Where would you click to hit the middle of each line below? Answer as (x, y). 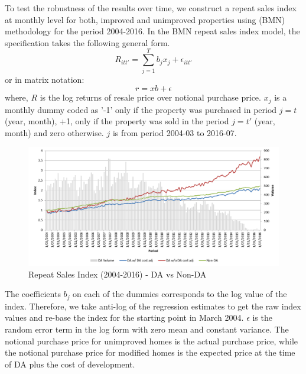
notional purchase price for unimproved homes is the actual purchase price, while (151, 341)
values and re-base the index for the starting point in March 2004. (124, 317)
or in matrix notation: (45, 79)
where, (17, 97)
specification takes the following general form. (87, 42)
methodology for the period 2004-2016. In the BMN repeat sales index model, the (152, 31)
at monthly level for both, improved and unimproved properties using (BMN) (145, 19)
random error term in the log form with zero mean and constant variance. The (147, 329)
